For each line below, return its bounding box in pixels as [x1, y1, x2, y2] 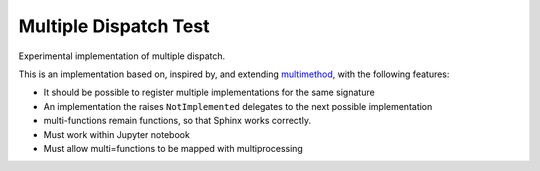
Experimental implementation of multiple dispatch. [18, 50, 226, 62]
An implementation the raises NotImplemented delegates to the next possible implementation [43, 100, 433, 112]
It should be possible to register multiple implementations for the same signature [43, 86, 375, 99]
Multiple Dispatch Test [18, 15, 210, 37]
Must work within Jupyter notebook [43, 128, 190, 140]
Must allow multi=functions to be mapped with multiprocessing [43, 142, 304, 154]
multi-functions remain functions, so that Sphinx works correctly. [43, 115, 312, 127]
